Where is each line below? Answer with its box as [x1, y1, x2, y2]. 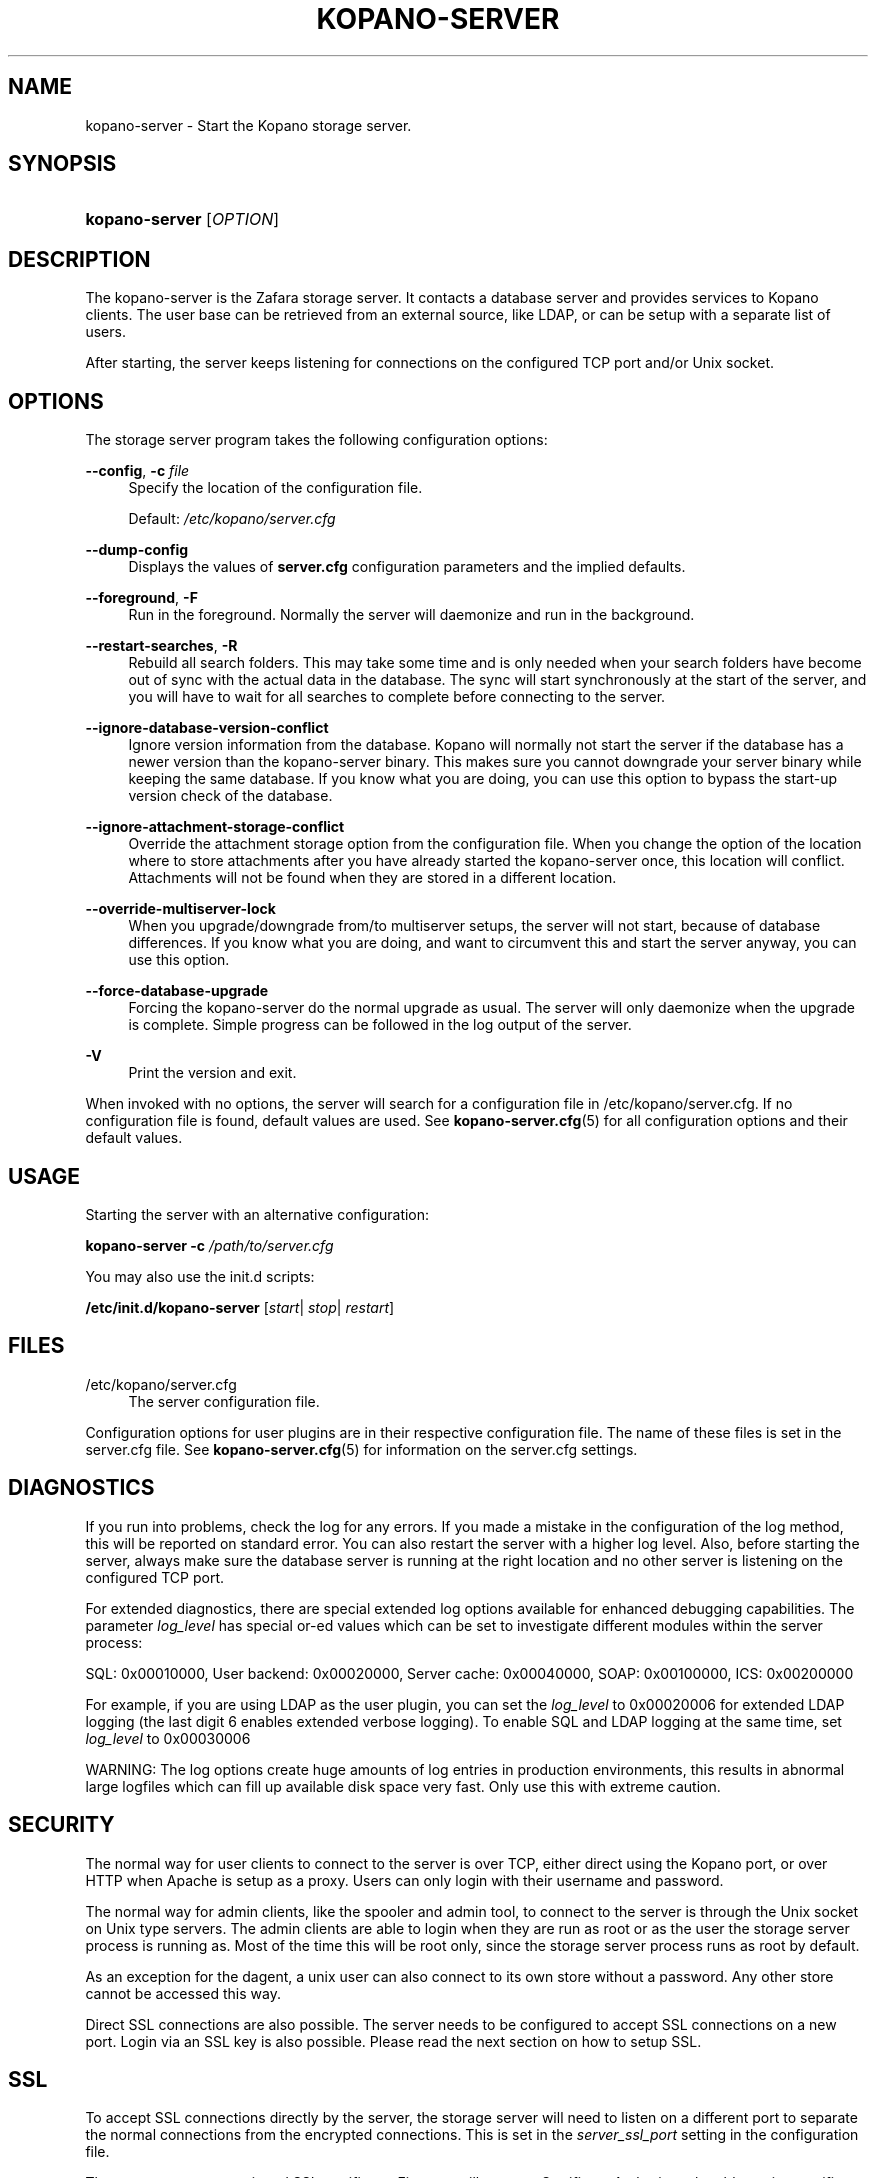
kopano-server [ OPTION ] [85, 209, 280, 230]
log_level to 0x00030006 [85, 1729, 251, 1747]
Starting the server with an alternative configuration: [85, 1205, 430, 1223]
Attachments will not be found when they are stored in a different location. [128, 869, 617, 887]
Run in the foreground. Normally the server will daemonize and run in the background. [128, 606, 695, 624]
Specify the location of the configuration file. [128, 479, 423, 497]
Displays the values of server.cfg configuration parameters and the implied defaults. [128, 558, 686, 576]
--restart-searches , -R [85, 637, 238, 655]
